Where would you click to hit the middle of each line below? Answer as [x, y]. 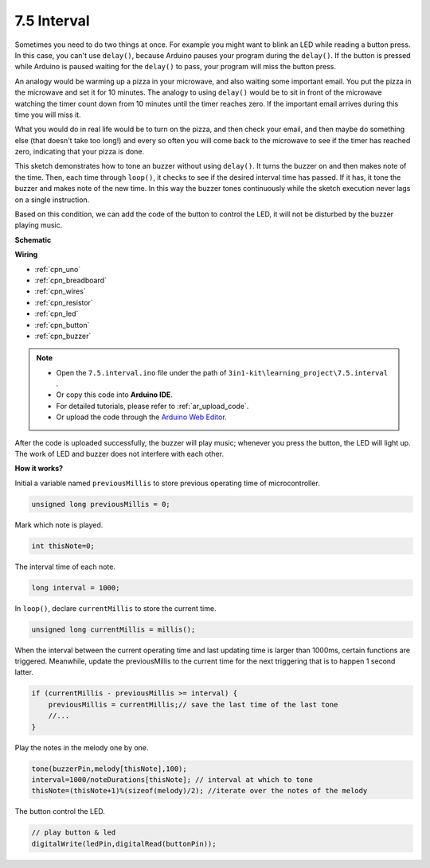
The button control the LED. [60, 812]
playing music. [39, 225]
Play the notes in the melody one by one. [82, 747]
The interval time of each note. [65, 566]
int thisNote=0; [63, 546]
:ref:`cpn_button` [62, 325]
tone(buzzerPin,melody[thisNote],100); [109, 769]
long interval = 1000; [76, 588]
